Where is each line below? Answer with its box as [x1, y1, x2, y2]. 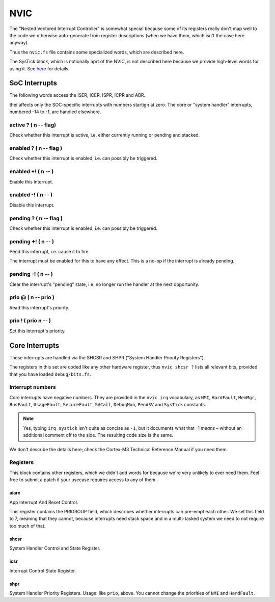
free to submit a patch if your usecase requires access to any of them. [9, 477, 157, 483]
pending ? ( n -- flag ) [9, 215, 63, 222]
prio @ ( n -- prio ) [9, 294, 54, 301]
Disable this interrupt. [9, 202, 54, 208]
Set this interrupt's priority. [9, 328, 66, 334]
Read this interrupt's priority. [9, 304, 70, 310]
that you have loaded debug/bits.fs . [9, 371, 91, 377]
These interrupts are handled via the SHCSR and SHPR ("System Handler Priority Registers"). [9, 354, 205, 360]
